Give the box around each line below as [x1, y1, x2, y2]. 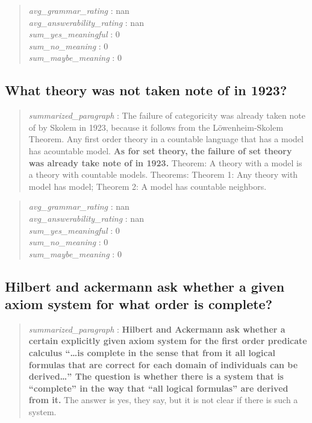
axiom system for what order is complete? [5, 295, 273, 313]
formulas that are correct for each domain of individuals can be [28, 358, 298, 371]
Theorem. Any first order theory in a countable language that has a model [28, 133, 304, 145]
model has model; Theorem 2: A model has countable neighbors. [28, 180, 267, 192]
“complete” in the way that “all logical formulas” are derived [28, 381, 289, 394]
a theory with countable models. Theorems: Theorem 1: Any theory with [28, 168, 298, 181]
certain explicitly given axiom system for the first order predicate [28, 334, 307, 347]
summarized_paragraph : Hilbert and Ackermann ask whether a [28, 322, 285, 335]
